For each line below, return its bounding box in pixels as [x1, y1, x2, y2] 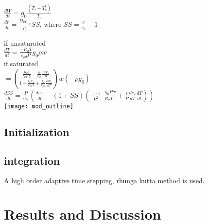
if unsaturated [4, 37, 46, 48]
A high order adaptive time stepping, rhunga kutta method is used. [4, 175, 205, 186]
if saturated [4, 58, 38, 69]
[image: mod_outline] [4, 103, 74, 110]
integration [4, 153, 60, 168]
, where [39, 18, 62, 29]
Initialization [4, 124, 69, 139]
